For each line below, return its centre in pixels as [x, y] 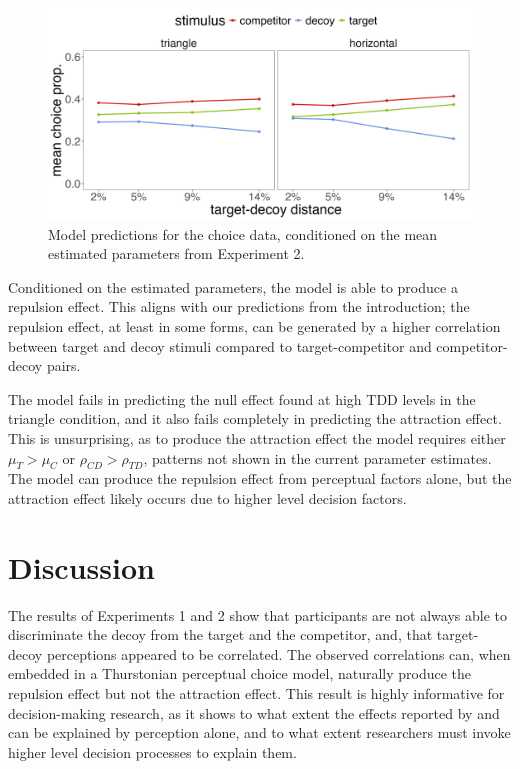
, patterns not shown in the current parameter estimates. [317, 457]
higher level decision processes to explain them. [152, 751]
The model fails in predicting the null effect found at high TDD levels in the [242, 398]
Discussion [81, 566]
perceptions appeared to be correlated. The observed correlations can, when [278, 653]
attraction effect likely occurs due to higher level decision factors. [207, 497]
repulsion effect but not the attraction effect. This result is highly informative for [256, 693]
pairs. [63, 365]
